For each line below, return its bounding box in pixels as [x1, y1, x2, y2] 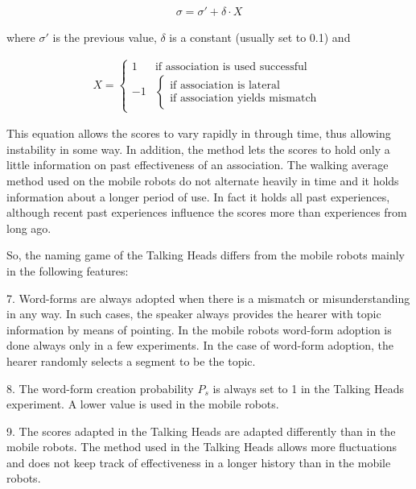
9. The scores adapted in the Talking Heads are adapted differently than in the [6, 422, 396, 439]
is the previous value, [52, 29, 157, 46]
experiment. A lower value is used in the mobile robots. [6, 396, 279, 412]
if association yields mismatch [170, 92, 317, 104]
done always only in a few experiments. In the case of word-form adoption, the [6, 337, 393, 354]
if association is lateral [170, 79, 280, 91]
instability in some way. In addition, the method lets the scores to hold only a [6, 140, 390, 157]
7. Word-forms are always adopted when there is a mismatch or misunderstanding [6, 289, 410, 306]
